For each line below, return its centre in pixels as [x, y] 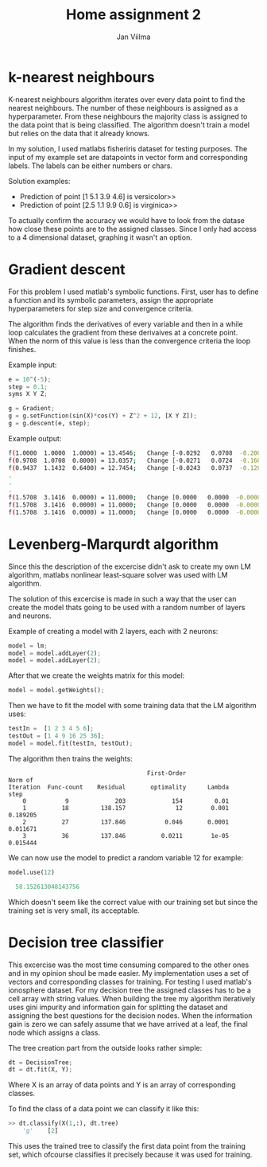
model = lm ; [28, 646]
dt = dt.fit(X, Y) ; [41, 1070]
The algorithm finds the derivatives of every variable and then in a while [126, 323]
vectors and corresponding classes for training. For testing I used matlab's [130, 981]
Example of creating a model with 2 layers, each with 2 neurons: [113, 631]
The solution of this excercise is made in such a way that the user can [122, 598]
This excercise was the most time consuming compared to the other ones [129, 965]
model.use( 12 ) [32, 872]
